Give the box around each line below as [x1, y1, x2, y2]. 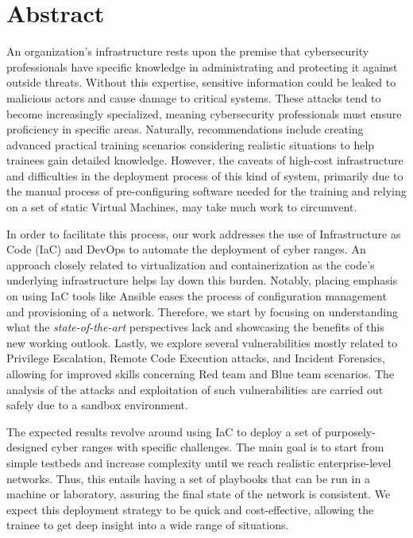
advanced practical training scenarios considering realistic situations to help [6, 136, 375, 153]
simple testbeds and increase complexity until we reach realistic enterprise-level [6, 454, 392, 470]
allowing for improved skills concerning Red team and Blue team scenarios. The [6, 366, 395, 381]
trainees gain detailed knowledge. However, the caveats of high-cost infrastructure [6, 152, 403, 168]
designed [6, 439, 48, 455]
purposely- [324, 423, 376, 439]
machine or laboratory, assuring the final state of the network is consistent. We [6, 486, 391, 502]
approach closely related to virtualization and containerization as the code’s [6, 256, 375, 273]
